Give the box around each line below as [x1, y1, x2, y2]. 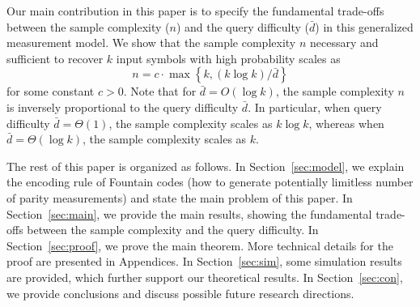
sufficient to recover [6, 49, 104, 66]
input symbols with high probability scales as [116, 49, 341, 66]
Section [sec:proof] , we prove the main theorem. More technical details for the [6, 237, 393, 254]
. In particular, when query [248, 98, 382, 115]
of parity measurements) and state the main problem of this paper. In [6, 189, 353, 206]
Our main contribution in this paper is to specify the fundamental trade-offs [6, 2, 384, 19]
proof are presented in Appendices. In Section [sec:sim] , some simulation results [6, 253, 402, 270]
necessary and [309, 34, 379, 51]
